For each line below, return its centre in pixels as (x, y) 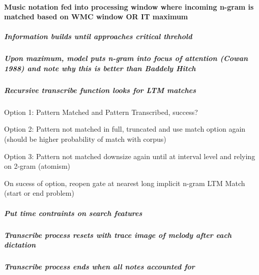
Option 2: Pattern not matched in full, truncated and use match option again (125, 129)
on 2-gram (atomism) (37, 166)
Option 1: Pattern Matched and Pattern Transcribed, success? (101, 112)
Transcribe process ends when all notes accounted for (99, 267)
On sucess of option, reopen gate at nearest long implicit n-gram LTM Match (125, 183)
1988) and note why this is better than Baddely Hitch (100, 68)
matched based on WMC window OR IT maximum (96, 17)
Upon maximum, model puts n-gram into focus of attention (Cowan (126, 58)
